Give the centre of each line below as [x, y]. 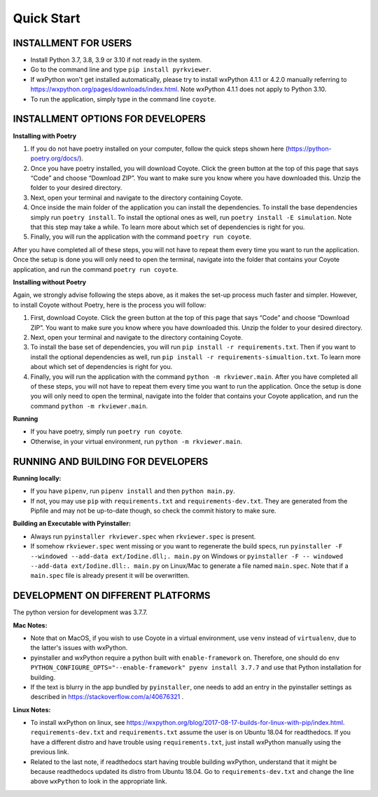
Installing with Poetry [45, 136]
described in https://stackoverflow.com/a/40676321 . [107, 697]
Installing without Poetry [50, 282]
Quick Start [47, 18]
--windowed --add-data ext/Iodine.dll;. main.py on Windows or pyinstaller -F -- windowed [187, 556]
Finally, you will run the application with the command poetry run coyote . [141, 237]
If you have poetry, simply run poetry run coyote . [107, 431]
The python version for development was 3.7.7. [80, 612]
